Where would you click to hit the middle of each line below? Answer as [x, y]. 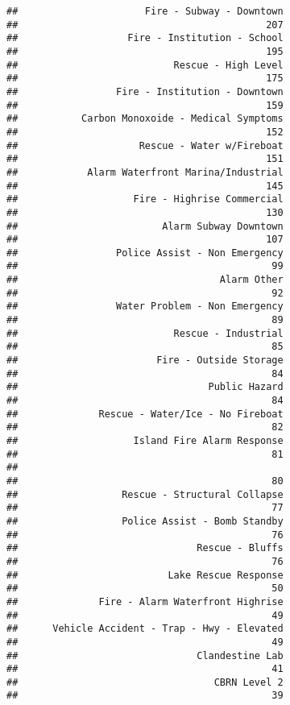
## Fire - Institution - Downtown [145, 91]
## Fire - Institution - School [145, 38]
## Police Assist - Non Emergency [145, 253]
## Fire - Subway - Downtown [145, 11]
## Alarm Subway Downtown [145, 226]
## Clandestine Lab [145, 655]
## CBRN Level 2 [145, 682]
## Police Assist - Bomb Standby [145, 521]
